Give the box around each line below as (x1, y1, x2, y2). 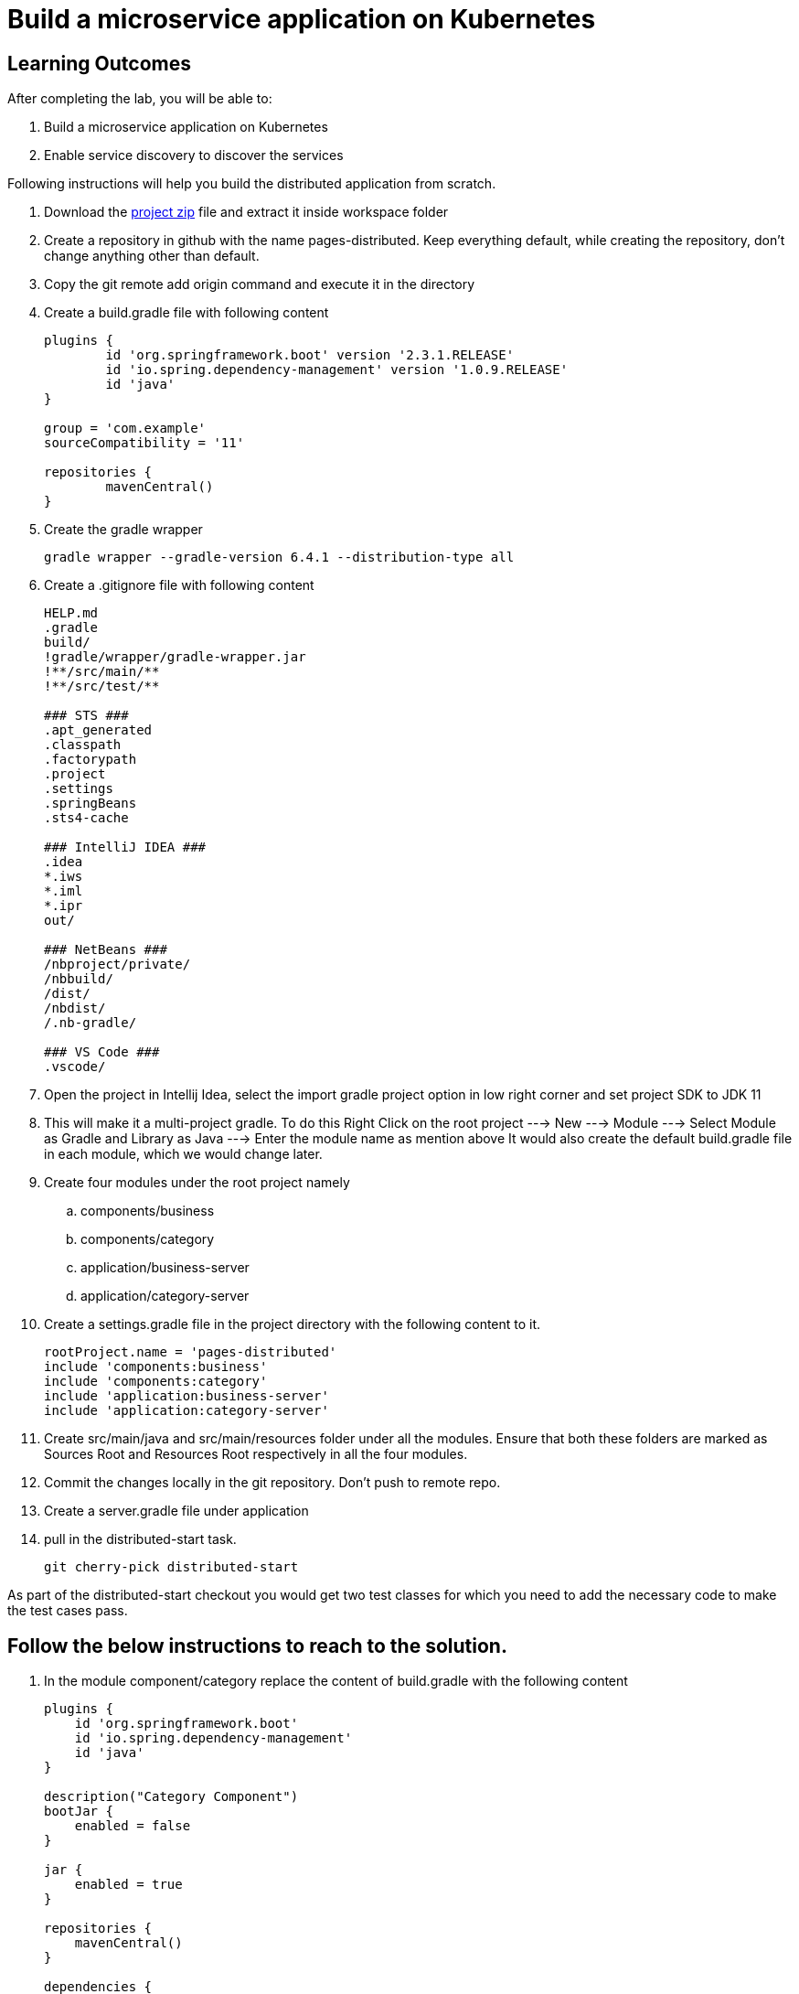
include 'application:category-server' (44, 1403, 329, 1419)
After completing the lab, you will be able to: (7, 91, 272, 107)
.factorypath (44, 752, 137, 767)
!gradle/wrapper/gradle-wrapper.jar (44, 649, 306, 665)
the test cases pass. (7, 1603, 128, 1619)
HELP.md (44, 606, 99, 621)
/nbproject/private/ (44, 957, 191, 972)
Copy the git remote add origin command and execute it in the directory (44, 276, 475, 293)
